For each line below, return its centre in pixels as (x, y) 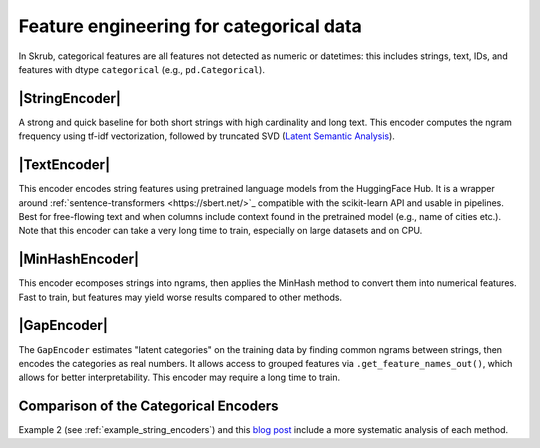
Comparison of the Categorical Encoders (148, 406)
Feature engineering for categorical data (190, 26)
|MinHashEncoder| (79, 259)
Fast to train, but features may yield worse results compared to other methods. (180, 297)
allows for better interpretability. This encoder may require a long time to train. (179, 377)
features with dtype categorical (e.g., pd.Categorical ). (141, 69)
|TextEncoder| (64, 165)
